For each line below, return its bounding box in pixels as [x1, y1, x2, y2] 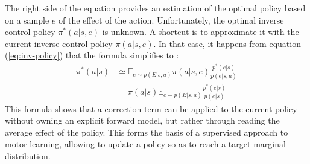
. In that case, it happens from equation [153, 37, 301, 49]
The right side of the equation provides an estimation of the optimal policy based [5, 2, 306, 14]
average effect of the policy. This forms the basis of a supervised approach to [5, 125, 288, 138]
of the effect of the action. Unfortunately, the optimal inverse [59, 13, 284, 26]
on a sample [5, 13, 49, 26]
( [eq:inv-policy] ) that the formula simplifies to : [5, 49, 179, 61]
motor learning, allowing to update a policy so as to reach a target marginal [5, 137, 286, 150]
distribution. [5, 149, 51, 162]
